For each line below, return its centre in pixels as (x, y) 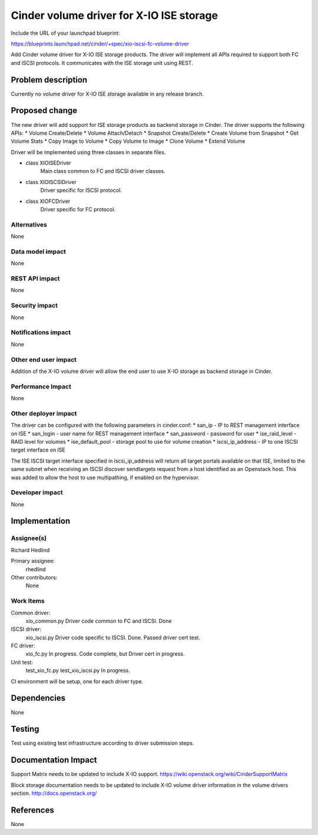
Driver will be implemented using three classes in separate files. (88, 152)
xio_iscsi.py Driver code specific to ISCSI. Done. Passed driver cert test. (113, 637)
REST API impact (35, 279)
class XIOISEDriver (49, 163)
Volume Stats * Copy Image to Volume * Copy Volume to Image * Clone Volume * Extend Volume (128, 141)
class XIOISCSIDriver (51, 182)
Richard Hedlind (30, 550)
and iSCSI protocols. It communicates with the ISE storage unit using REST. (102, 63)
